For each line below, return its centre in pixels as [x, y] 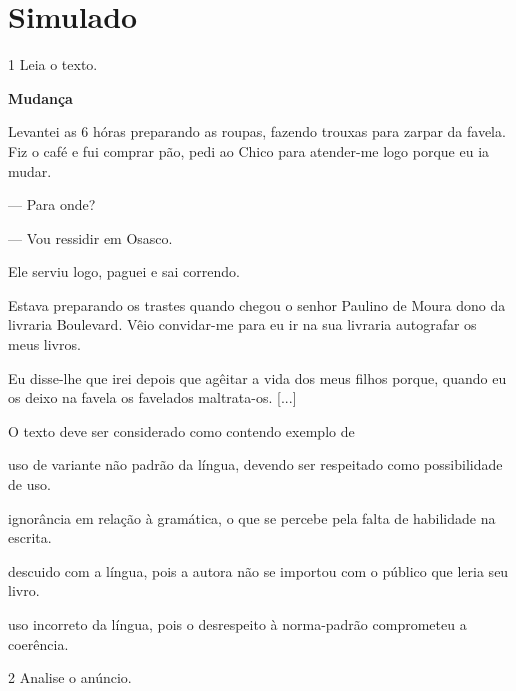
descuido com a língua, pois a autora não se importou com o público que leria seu [258, 570]
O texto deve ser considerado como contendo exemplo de [181, 430]
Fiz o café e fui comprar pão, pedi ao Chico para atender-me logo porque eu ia [249, 150]
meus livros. [44, 344]
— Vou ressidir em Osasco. [90, 237]
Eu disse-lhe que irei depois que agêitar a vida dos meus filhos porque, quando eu [257, 377]
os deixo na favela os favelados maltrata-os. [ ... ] [152, 397]
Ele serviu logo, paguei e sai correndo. [124, 271]
